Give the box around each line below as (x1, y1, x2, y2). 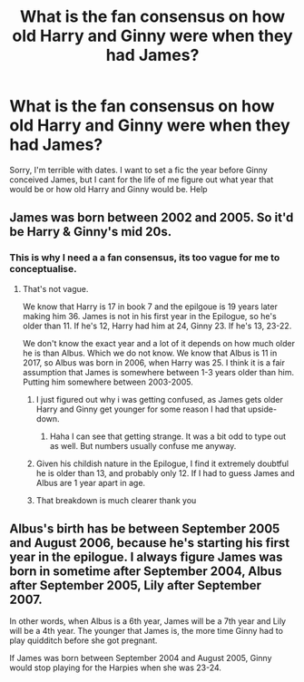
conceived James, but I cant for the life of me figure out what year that (9, 174, 274, 185)
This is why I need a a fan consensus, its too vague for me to (9, 251, 280, 264)
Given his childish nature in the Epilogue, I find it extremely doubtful (35, 458, 289, 469)
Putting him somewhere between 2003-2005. (22, 376, 193, 387)
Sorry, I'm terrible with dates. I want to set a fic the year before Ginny (9, 164, 268, 175)
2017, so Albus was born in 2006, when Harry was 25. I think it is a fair (22, 356, 286, 368)
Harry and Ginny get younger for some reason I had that (35, 404, 247, 414)
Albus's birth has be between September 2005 (9, 521, 280, 537)
